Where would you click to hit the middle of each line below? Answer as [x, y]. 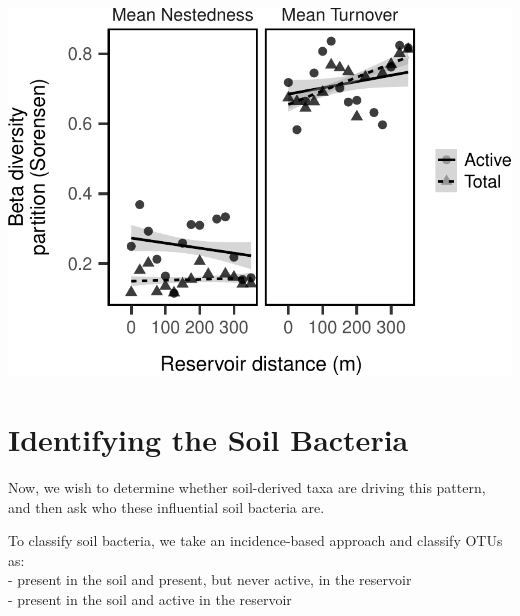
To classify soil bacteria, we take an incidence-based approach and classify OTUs [255, 540]
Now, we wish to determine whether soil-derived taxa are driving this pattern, [247, 487]
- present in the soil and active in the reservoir [150, 599]
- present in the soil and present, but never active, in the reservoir [210, 579]
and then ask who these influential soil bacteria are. [166, 506]
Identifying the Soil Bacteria [208, 439]
